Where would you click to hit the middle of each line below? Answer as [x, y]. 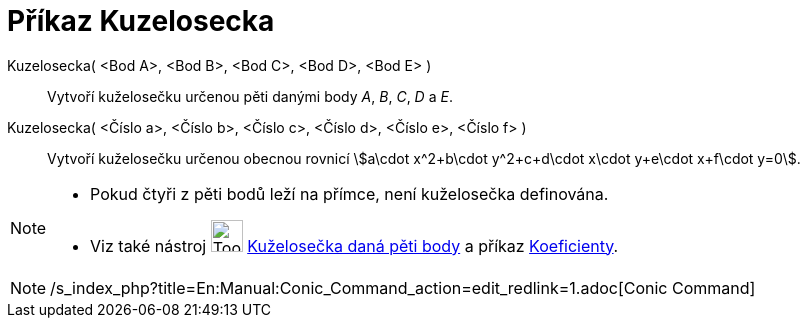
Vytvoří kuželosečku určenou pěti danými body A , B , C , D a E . [250, 96]
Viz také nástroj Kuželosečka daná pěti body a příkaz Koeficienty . [354, 245]
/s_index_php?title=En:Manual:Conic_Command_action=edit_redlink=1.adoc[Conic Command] [403, 287]
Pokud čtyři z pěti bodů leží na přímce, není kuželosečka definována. [349, 193]
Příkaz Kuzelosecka [141, 21]
